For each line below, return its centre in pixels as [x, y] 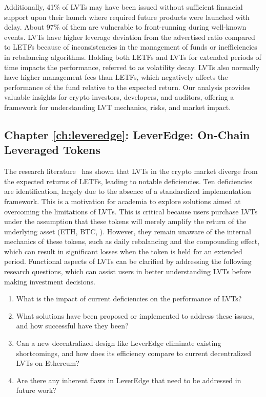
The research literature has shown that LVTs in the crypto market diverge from [131, 171]
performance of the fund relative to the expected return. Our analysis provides [127, 87]
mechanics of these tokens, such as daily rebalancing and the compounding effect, [132, 241]
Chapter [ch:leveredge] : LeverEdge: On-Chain [127, 134]
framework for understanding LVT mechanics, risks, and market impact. [118, 107]
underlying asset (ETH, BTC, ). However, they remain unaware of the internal [128, 231]
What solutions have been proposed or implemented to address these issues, [135, 315]
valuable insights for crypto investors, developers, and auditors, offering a [119, 97]
